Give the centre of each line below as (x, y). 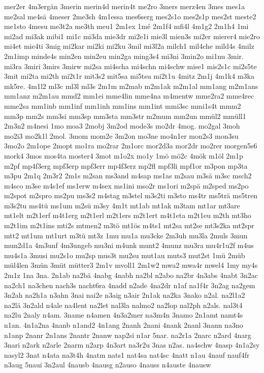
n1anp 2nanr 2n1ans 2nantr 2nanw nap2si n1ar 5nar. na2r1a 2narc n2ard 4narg (128, 335)
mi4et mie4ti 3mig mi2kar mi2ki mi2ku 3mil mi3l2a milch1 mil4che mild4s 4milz (129, 46)
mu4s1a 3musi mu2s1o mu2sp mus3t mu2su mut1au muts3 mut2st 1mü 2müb (125, 255)
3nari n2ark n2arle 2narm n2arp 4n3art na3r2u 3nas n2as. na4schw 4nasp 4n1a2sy (132, 345)
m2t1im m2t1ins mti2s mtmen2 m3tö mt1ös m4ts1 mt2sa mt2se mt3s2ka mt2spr (129, 225)
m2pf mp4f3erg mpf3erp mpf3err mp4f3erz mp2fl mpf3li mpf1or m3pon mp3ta (126, 165)
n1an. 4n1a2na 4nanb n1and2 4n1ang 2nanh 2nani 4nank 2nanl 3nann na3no (124, 325)
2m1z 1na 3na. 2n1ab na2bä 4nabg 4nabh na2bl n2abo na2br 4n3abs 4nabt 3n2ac (131, 275)
